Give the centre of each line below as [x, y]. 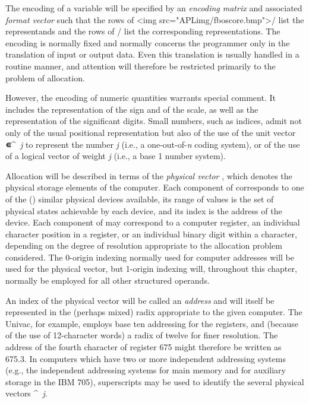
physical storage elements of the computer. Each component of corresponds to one [155, 187]
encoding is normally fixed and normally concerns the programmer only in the [148, 42]
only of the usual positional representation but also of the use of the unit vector [151, 132]
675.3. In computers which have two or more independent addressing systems [146, 358]
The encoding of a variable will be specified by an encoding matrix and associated [154, 8]
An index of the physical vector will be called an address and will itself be [140, 300]
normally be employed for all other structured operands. [108, 280]
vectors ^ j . [26, 393]
